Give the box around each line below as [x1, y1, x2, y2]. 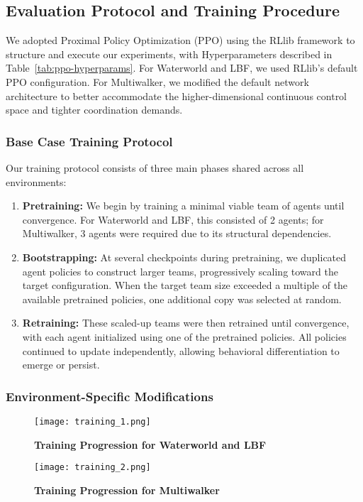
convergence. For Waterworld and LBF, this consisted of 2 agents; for [22, 212, 324, 227]
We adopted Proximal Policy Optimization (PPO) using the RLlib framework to [6, 33, 355, 48]
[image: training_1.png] [34, 416, 151, 427]
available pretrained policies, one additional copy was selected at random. [22, 291, 342, 306]
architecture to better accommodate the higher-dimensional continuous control [6, 88, 347, 103]
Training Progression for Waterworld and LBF [34, 437, 267, 452]
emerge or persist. [22, 357, 100, 372]
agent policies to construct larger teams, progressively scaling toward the [22, 263, 338, 278]
